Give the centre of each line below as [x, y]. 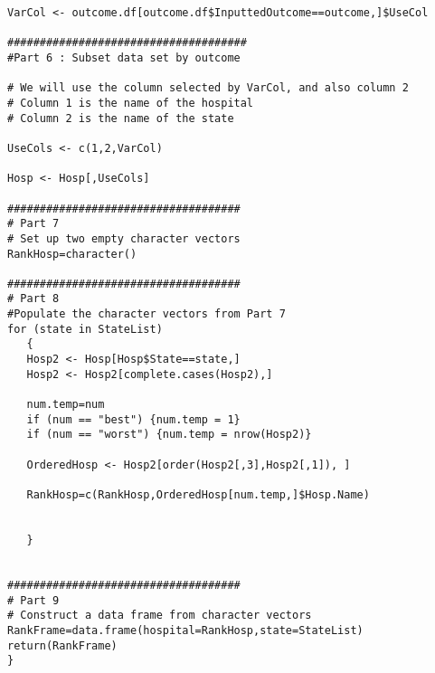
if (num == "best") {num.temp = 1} [133, 419]
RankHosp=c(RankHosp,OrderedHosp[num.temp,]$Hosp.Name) [198, 495]
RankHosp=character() [72, 254]
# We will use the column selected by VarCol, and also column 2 [208, 88]
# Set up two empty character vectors [124, 238]
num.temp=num [66, 405]
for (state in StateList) [85, 329]
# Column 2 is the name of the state [121, 118]
